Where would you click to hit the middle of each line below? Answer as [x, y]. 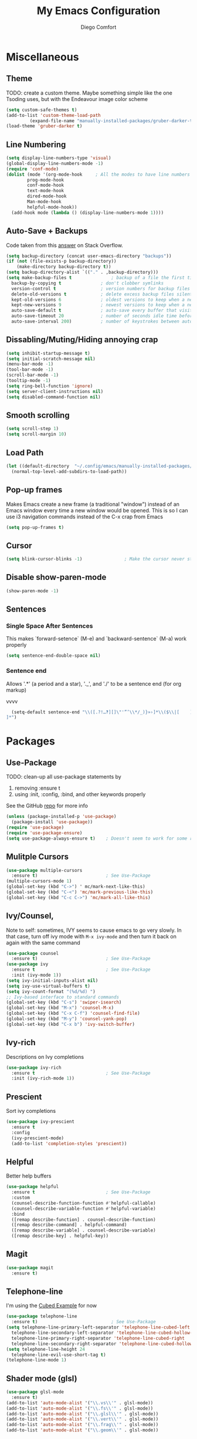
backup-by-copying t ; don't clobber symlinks [88, 283]
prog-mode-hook [46, 180]
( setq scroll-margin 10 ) [36, 434]
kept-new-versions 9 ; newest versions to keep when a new [103, 305]
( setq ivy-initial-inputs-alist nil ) [52, 980]
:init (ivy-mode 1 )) [36, 975]
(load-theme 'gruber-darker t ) [44, 126]
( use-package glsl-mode [35, 1392]
